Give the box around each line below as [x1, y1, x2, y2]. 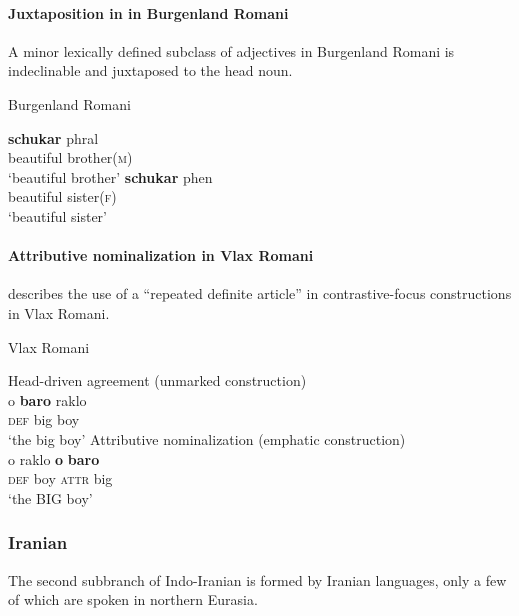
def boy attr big [8, 468, 113, 489]
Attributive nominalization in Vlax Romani [8, 245, 314, 266]
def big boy [8, 409, 80, 430]
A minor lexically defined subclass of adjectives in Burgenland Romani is [8, 40, 455, 61]
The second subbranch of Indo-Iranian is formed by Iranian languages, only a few [8, 569, 507, 590]
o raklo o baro [8, 448, 100, 469]
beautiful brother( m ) [8, 147, 133, 168]
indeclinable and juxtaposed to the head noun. [8, 60, 293, 81]
